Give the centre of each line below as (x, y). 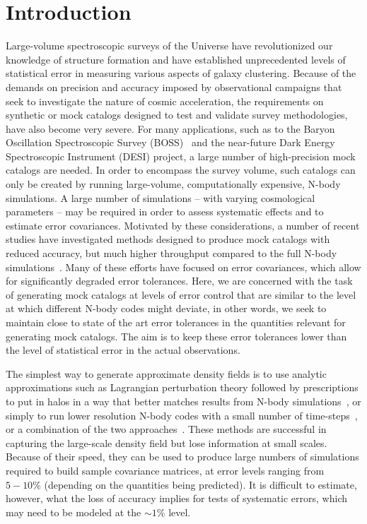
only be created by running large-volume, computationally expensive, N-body (173, 184)
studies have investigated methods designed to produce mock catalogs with (168, 239)
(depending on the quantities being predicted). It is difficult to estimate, (200, 484)
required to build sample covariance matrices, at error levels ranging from (165, 470)
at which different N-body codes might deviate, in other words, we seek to (166, 308)
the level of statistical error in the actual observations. (123, 350)
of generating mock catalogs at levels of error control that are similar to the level (181, 294)
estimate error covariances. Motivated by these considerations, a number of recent (183, 225)
